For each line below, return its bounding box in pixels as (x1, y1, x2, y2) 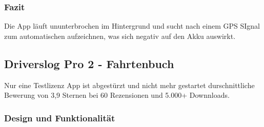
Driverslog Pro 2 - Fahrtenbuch (4, 55, 174, 71)
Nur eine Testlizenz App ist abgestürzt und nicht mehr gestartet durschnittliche (4, 79, 255, 90)
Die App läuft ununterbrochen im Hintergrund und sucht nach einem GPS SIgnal (4, 20, 260, 31)
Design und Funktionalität (4, 111, 115, 124)
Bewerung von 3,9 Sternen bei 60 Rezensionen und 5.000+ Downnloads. (4, 90, 230, 100)
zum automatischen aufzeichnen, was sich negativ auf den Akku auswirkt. (4, 30, 236, 41)
